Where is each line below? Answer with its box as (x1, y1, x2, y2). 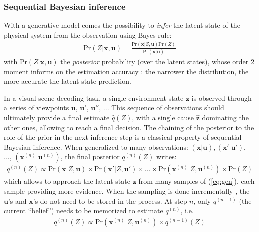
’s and (8, 195, 27, 206)
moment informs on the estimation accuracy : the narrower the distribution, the (4, 66, 249, 76)
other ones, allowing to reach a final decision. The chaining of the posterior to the (4, 122, 254, 132)
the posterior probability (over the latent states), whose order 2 (60, 56, 254, 67)
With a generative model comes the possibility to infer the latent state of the (4, 20, 240, 30)
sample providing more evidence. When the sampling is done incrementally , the (4, 186, 250, 196)
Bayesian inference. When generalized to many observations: (4, 141, 188, 152)
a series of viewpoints (4, 102, 69, 113)
